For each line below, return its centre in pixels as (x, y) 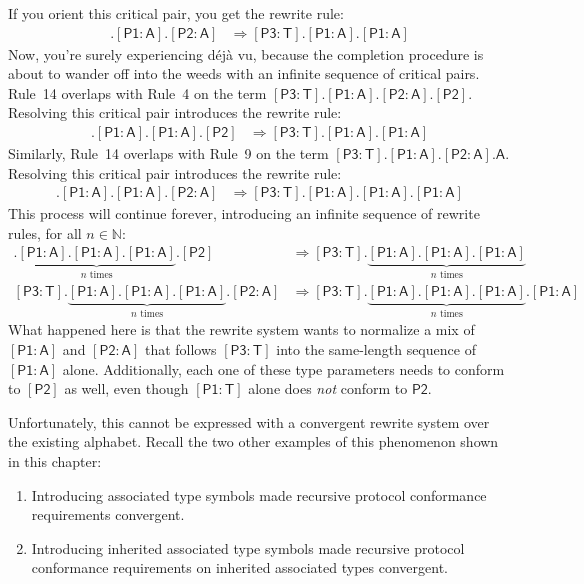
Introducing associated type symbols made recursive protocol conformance (259, 494)
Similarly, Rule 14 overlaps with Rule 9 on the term (168, 153)
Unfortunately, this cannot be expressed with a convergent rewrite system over (249, 421)
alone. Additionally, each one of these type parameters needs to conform (283, 368)
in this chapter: (55, 460)
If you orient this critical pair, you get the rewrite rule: (176, 13)
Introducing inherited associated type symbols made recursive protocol (248, 547)
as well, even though (126, 388)
